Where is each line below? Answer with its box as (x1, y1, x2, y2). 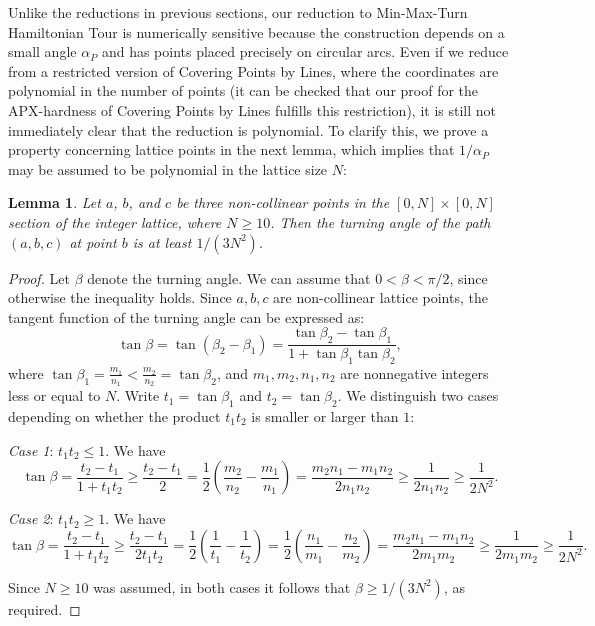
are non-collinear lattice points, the (273, 287, 488, 308)
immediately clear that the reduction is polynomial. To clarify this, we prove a (8, 119, 489, 140)
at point (69, 231, 117, 252)
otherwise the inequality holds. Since (8, 287, 232, 308)
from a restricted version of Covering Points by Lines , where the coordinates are (8, 60, 499, 81)
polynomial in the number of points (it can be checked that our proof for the (8, 80, 479, 101)
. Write (116, 385, 160, 406)
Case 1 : (8, 439, 54, 460)
